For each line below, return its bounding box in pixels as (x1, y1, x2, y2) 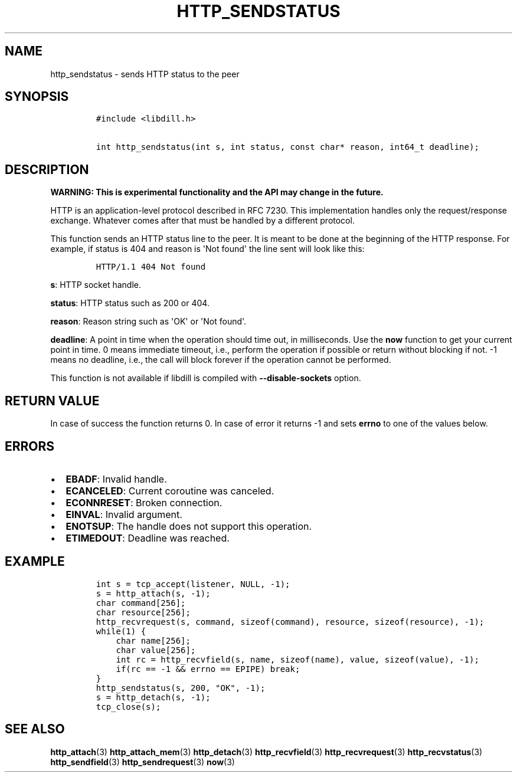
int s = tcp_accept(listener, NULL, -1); (96, 579, 290, 589)
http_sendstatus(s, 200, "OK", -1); (96, 683, 266, 693)
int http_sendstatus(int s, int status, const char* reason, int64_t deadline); (96, 142, 479, 152)
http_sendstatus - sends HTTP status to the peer (50, 68, 240, 79)
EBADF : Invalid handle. (66, 473, 167, 485)
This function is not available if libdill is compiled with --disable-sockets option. (50, 373, 361, 383)
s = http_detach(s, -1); (96, 692, 211, 702)
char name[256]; (116, 635, 191, 645)
